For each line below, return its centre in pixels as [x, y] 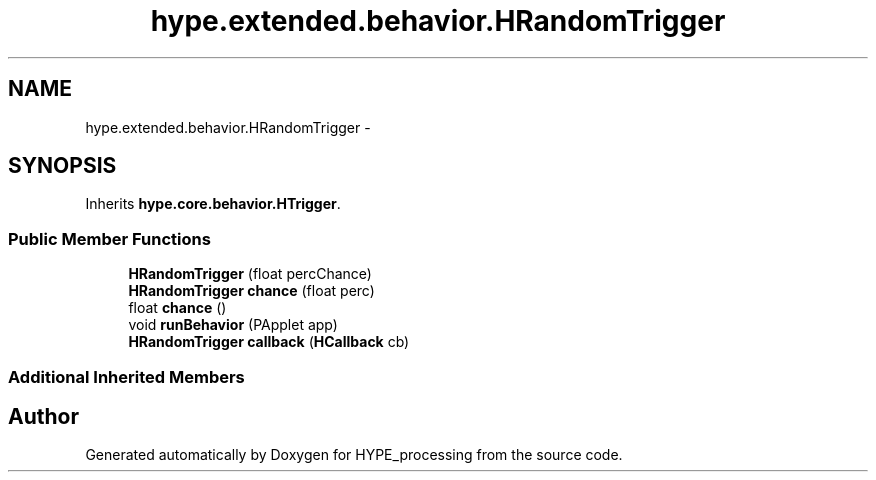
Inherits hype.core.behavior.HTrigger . [213, 204]
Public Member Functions [109, 238]
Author [43, 416]
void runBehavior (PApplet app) [233, 325]
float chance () [177, 308]
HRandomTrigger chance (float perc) [251, 291]
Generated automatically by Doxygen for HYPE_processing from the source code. [354, 455]
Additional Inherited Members [126, 376]
